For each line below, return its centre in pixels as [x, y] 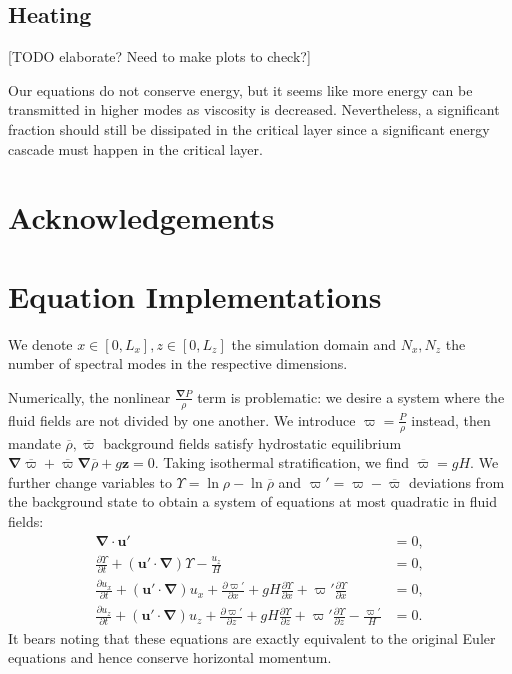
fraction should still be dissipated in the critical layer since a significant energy [249, 128]
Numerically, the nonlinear [89, 396]
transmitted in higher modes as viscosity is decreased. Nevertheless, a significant [254, 109]
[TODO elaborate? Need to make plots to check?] [159, 56]
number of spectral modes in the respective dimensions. [178, 363]
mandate [34, 442]
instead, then [451, 419]
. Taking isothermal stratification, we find [281, 462]
